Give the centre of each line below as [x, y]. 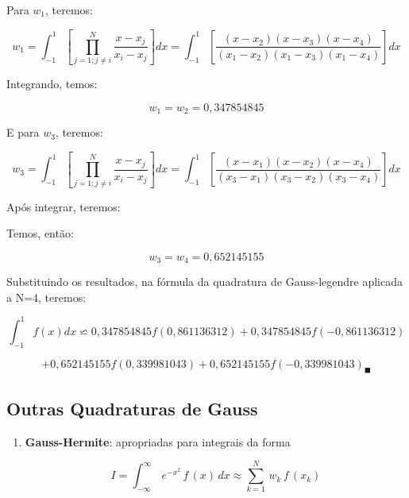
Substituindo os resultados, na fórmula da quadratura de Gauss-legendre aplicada [204, 282]
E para [23, 132]
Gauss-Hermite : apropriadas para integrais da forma [158, 441]
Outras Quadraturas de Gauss [132, 408]
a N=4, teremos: [46, 297]
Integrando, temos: [52, 84]
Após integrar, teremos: [64, 206]
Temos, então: [40, 233]
